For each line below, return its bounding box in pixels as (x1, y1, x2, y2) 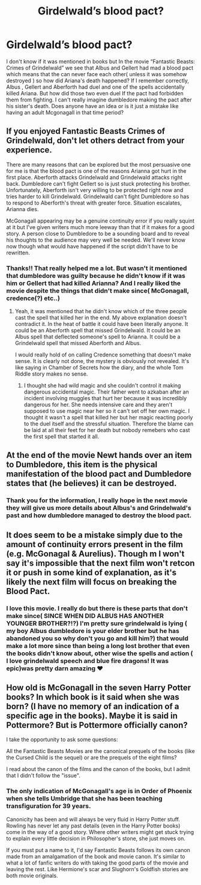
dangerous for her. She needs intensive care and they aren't (23, 401, 173, 409)
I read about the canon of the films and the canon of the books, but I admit (6, 766, 190, 773)
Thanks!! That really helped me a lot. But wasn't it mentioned (6, 264, 187, 272)
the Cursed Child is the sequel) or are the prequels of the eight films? (6, 754, 177, 761)
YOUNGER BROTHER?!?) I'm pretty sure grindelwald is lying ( (6, 619, 187, 628)
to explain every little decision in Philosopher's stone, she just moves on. (6, 835, 186, 842)
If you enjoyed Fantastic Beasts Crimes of (6, 126, 166, 136)
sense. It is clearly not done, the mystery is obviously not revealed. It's (14, 358, 190, 365)
